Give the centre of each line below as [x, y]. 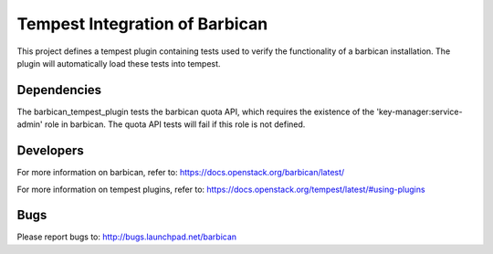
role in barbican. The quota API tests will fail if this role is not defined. [175, 124]
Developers [50, 151]
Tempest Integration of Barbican [142, 24]
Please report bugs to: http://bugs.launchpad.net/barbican [127, 237]
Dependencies [59, 90]
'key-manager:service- [419, 111]
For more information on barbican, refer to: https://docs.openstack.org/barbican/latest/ [181, 173]
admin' [30, 124]
